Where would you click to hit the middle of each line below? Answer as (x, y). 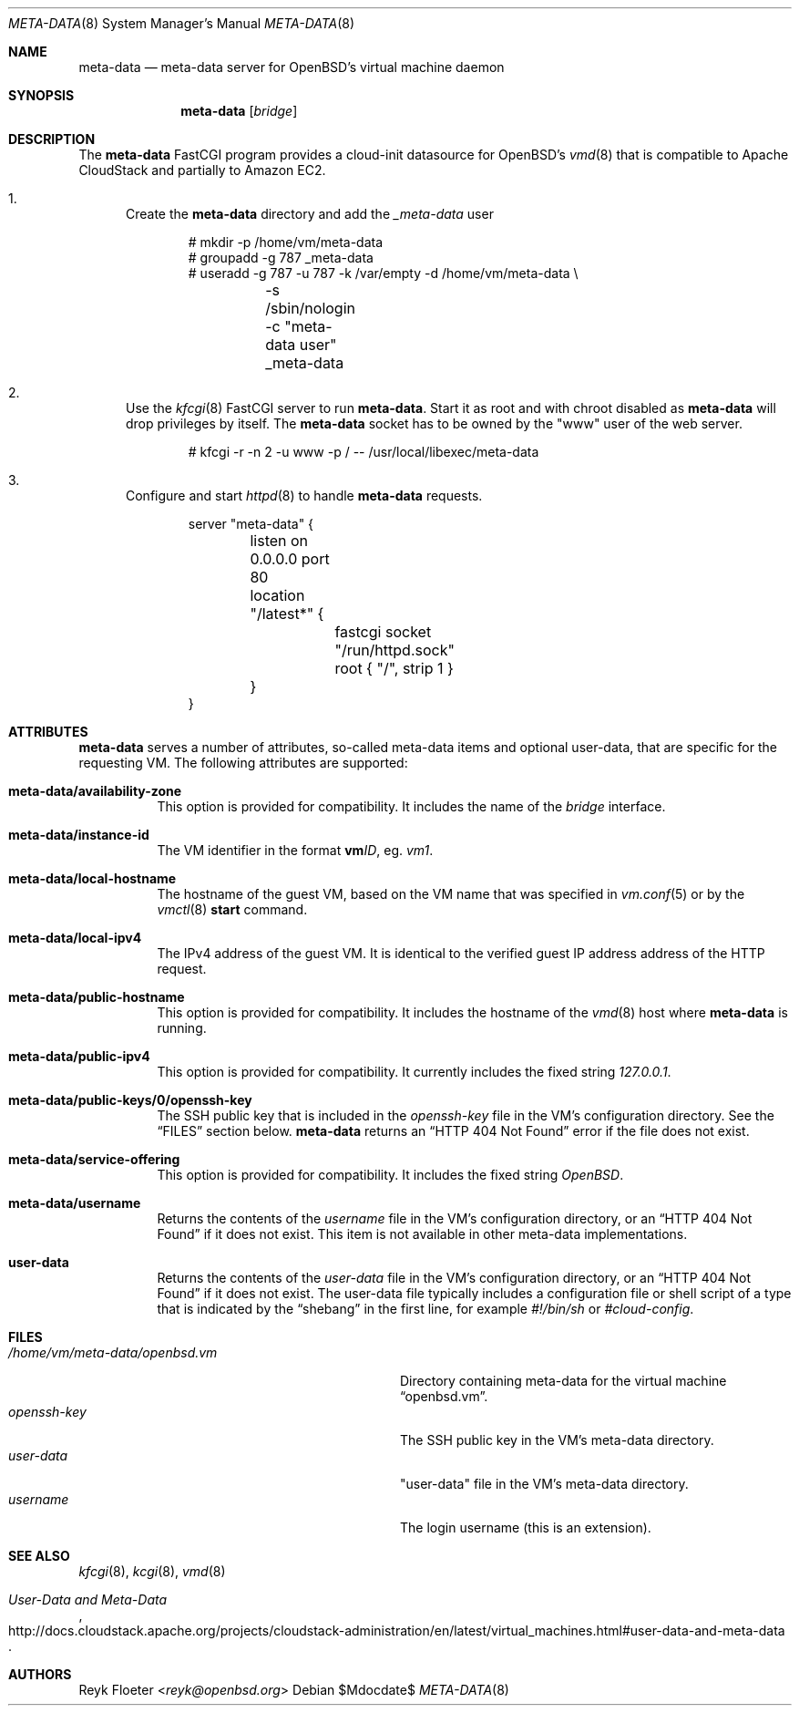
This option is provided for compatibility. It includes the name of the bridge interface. (411, 806)
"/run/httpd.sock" (394, 650)
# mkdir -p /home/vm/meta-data (286, 242)
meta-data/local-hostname (92, 878)
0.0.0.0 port (290, 559)
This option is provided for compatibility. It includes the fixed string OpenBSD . (390, 1175)
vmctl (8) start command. (232, 909)
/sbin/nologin (311, 308)
